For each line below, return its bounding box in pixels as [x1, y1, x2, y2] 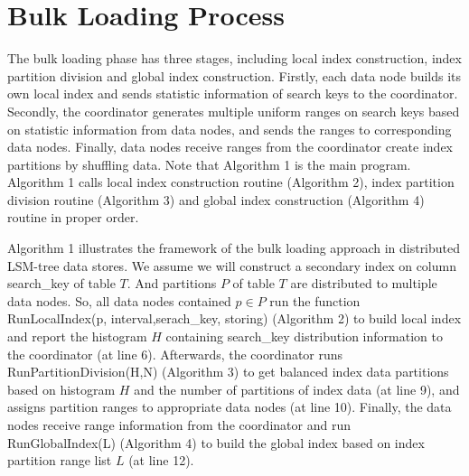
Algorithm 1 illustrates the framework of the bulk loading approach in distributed [7, 238, 461, 257]
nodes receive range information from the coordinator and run [7, 415, 351, 434]
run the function [269, 291, 361, 310]
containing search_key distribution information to [165, 327, 443, 346]
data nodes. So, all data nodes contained [7, 291, 231, 310]
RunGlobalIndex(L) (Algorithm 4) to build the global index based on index [7, 433, 425, 452]
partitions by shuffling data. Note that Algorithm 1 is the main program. [7, 154, 411, 173]
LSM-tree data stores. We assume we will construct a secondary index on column [7, 256, 456, 275]
